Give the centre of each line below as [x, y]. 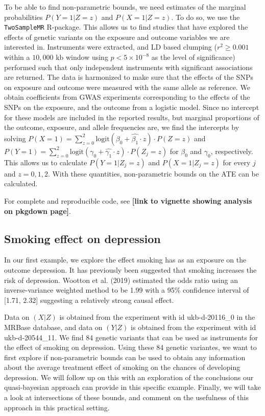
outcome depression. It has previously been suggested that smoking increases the [130, 269]
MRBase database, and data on [53, 327]
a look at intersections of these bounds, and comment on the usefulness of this [126, 397]
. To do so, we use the [206, 17]
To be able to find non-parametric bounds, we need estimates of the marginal [125, 7]
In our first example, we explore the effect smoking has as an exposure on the [125, 260]
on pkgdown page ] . [38, 211]
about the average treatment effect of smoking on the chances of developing [122, 367]
